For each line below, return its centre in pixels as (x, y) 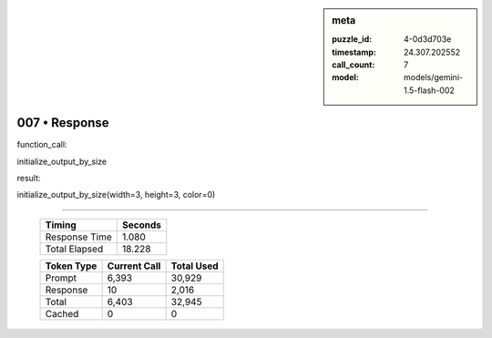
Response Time (79, 237)
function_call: (42, 145)
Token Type (71, 266)
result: (29, 179)
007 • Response (63, 123)
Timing (61, 225)
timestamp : (354, 52)
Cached (62, 313)
